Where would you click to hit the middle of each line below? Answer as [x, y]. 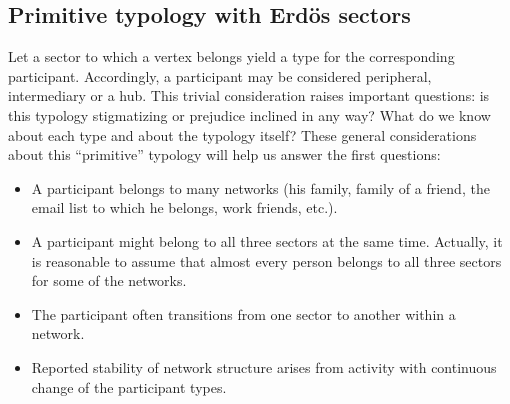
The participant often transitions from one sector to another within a [243, 313]
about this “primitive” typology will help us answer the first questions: [224, 154]
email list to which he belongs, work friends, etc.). [184, 207]
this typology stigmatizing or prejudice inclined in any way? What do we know [249, 114]
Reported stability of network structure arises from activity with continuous [264, 366]
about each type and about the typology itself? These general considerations [242, 134]
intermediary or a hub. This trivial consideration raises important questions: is [249, 95]
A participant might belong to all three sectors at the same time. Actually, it [267, 240]
